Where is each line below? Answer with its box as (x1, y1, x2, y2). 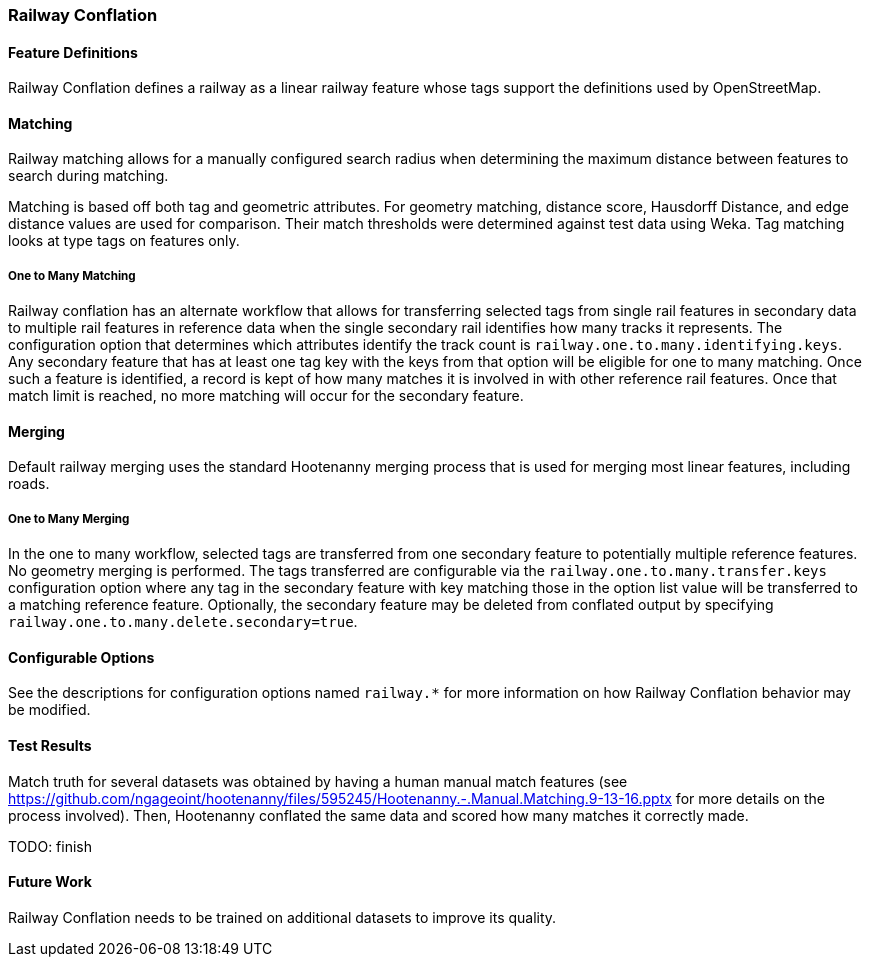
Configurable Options (8, 648, 155, 666)
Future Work (8, 873, 92, 891)
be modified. (8, 701, 91, 719)
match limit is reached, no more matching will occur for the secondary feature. (8, 387, 524, 405)
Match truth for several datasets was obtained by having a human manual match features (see (8, 772, 628, 790)
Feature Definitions (8, 43, 138, 61)
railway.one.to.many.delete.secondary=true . (8, 613, 358, 631)
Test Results (8, 737, 92, 755)
